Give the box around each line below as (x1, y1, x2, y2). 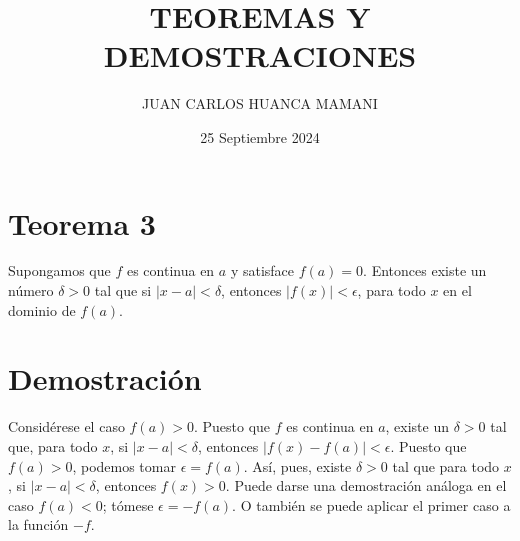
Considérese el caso (8, 416, 125, 437)
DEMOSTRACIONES (103, 35, 417, 76)
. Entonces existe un (363, 260, 487, 281)
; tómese (102, 494, 154, 515)
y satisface (230, 260, 295, 281)
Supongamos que (8, 260, 111, 281)
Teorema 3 (8, 202, 156, 243)
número (8, 280, 54, 301)
